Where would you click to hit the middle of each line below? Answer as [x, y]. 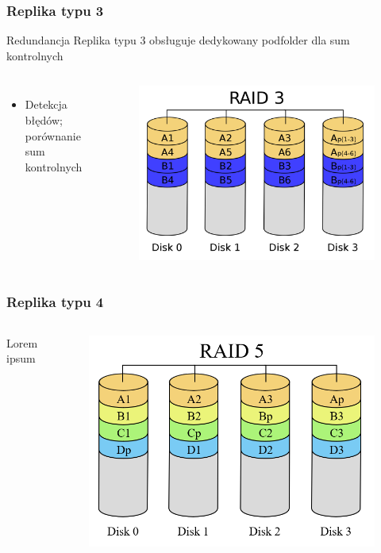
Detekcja [46, 104]
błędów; [44, 120]
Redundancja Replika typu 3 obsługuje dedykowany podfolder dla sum [178, 40]
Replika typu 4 [55, 302]
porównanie [53, 135]
